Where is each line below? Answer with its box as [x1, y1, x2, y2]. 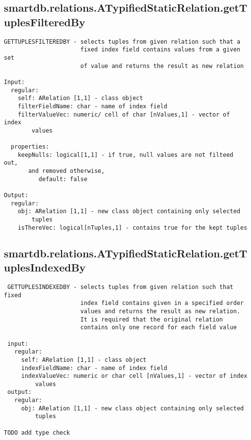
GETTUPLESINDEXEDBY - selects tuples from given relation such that [7, 283, 234, 290]
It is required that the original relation [80, 316, 223, 323]
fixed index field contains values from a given [80, 46, 240, 53]
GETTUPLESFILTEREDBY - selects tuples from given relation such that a [4, 38, 240, 45]
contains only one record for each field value [80, 324, 237, 331]
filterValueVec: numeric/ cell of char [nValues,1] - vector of [17, 111, 230, 118]
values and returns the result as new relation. [80, 307, 240, 315]
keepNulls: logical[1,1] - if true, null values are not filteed [17, 151, 234, 158]
